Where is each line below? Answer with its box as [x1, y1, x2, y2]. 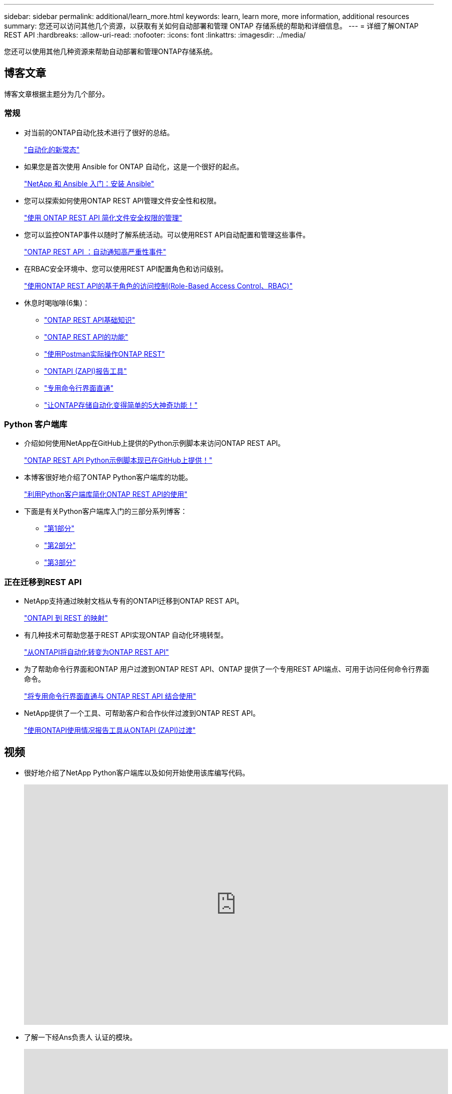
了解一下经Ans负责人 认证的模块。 [24, 1032, 137, 1041]
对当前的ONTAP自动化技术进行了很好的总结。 [24, 128, 174, 137]
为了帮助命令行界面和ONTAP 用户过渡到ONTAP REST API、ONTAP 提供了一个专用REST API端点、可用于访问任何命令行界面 [24, 665, 429, 674]
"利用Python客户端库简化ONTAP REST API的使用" [24, 490, 187, 499]
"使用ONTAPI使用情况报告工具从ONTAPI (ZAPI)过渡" [24, 726, 196, 735]
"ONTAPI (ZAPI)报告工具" [44, 366, 127, 375]
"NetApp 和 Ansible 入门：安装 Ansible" [24, 179, 154, 188]
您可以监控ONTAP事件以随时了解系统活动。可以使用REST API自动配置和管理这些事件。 [24, 230, 310, 239]
